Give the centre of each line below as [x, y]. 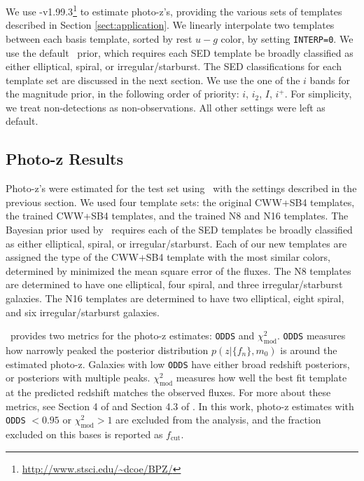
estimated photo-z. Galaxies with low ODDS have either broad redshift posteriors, [178, 364]
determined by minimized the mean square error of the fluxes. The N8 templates [178, 270]
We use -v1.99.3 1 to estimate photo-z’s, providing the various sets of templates [174, 10]
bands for [330, 80]
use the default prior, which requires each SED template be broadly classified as [180, 52]
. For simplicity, [318, 94]
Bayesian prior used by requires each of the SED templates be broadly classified [179, 230]
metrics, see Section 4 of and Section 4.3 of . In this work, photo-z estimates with [180, 406]
